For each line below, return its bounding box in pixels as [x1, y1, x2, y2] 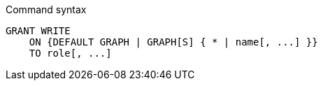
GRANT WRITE [6, 25, 71, 36]
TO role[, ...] [29, 48, 112, 59]
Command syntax [6, 3, 87, 15]
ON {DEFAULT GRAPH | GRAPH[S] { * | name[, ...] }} [29, 36, 318, 48]
